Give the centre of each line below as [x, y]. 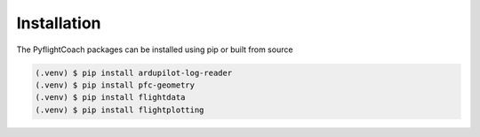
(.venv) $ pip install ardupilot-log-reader [134, 72]
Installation [59, 23]
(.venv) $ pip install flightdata [110, 98]
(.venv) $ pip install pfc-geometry [115, 85]
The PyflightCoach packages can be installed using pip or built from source [155, 49]
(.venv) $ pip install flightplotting [120, 110]
